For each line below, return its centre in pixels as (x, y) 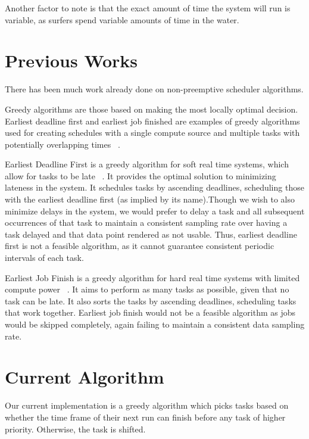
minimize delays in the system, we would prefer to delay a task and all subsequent (155, 211)
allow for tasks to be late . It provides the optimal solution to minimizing (141, 175)
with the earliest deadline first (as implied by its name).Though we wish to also (150, 199)
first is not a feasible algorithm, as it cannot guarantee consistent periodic (140, 246)
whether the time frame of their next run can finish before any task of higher (145, 417)
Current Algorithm (85, 377)
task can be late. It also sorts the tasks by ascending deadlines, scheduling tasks (151, 301)
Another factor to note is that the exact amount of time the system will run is (148, 8)
